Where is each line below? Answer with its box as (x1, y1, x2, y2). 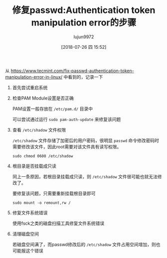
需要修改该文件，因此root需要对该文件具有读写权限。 (12, 143, 122, 149)
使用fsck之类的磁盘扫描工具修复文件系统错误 (12, 220, 105, 226)
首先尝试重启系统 (12, 84, 48, 90)
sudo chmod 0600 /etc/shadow (12, 153, 73, 158)
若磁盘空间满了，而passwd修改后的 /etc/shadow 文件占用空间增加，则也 (12, 241, 161, 247)
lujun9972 (73, 33, 94, 40)
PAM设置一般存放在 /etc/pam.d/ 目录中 (12, 106, 93, 112)
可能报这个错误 (12, 248, 43, 254)
